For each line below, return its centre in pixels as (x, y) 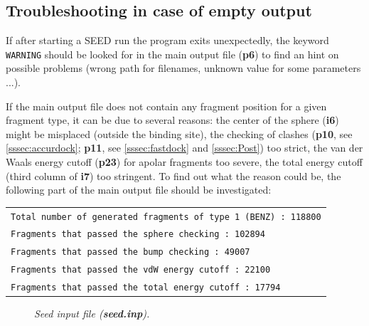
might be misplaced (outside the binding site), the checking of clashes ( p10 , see (179, 133)
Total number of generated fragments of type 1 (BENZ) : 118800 (166, 217)
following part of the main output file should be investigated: (139, 190)
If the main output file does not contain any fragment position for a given (166, 106)
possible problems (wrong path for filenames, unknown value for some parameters (183, 68)
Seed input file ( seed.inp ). (92, 314)
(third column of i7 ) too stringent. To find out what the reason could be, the (173, 175)
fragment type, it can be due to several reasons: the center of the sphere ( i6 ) (172, 120)
